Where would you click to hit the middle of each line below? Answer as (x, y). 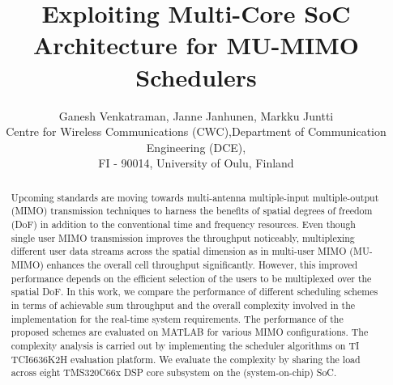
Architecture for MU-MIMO (196, 45)
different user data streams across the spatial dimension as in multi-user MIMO (179, 251)
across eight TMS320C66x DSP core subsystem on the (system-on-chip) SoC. (174, 372)
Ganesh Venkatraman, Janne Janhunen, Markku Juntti (196, 115)
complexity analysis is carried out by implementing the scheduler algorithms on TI (185, 345)
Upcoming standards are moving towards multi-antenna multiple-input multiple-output (195, 197)
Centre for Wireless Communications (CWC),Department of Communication (196, 131)
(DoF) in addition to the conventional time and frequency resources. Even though (183, 224)
